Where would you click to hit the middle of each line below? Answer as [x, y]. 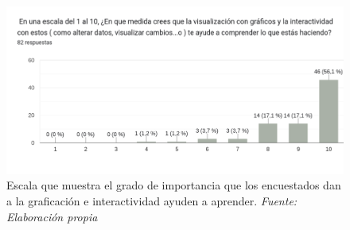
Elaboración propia [52, 216]
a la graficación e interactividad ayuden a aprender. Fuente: [152, 200]
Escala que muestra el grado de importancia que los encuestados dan [174, 185]
